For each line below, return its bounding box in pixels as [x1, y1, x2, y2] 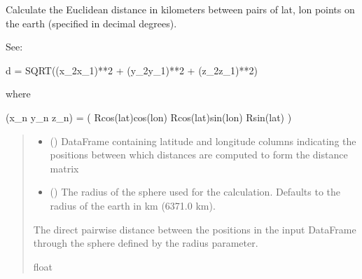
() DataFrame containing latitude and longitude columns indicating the [50, 133, 356, 148]
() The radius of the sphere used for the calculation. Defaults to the [50, 184, 340, 199]
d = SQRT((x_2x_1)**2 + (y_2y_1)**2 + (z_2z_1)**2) [6, 62, 258, 77]
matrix [50, 161, 79, 175]
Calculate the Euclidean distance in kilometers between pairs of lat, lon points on [6, 2, 355, 16]
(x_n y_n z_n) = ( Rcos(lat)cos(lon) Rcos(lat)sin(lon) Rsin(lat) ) [6, 109, 292, 124]
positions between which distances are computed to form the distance [50, 147, 348, 162]
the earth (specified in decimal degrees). [6, 15, 177, 30]
